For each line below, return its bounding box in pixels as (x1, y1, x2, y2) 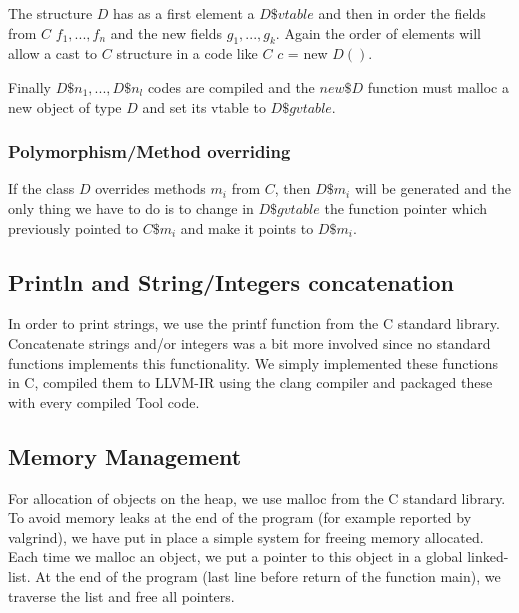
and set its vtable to (142, 96, 266, 117)
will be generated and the (354, 178, 511, 199)
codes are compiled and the (147, 76, 315, 97)
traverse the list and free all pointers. (8, 585, 235, 606)
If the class (8, 178, 75, 199)
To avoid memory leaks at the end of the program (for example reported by (8, 507, 472, 528)
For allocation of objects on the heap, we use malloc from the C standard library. (8, 487, 506, 508)
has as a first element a (113, 3, 255, 23)
